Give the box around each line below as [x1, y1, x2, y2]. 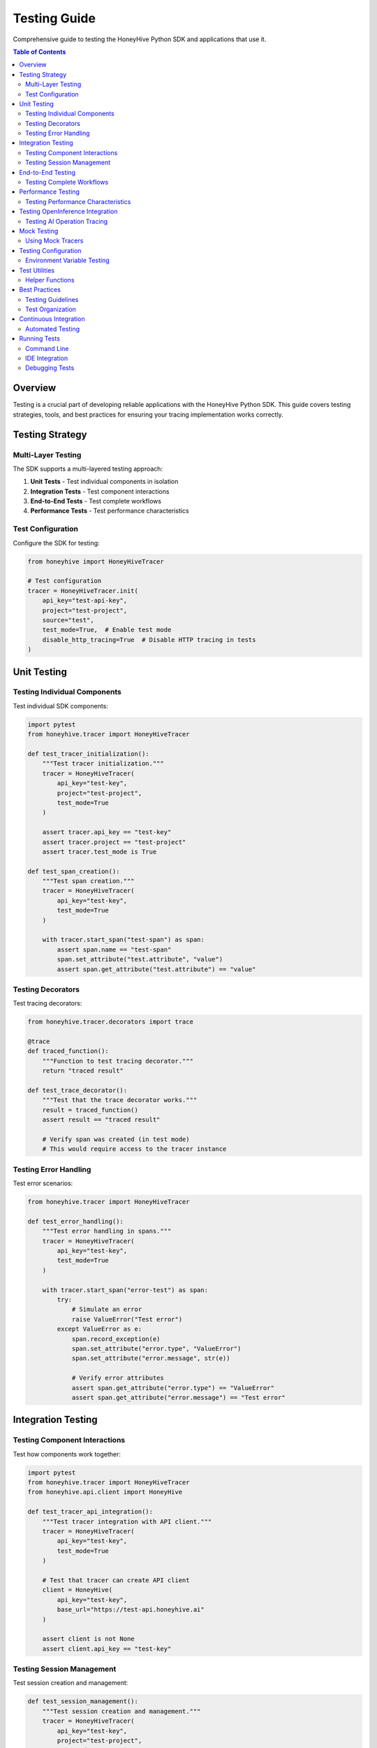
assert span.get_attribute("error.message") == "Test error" [71, 1394, 286, 1401]
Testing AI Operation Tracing [25, 217, 108, 225]
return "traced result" [42, 1067, 124, 1075]
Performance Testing [19, 187, 80, 196]
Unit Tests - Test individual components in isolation [30, 478, 179, 486]
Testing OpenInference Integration [19, 207, 118, 216]
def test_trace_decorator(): [27, 1087, 128, 1094]
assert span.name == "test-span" [57, 945, 172, 954]
